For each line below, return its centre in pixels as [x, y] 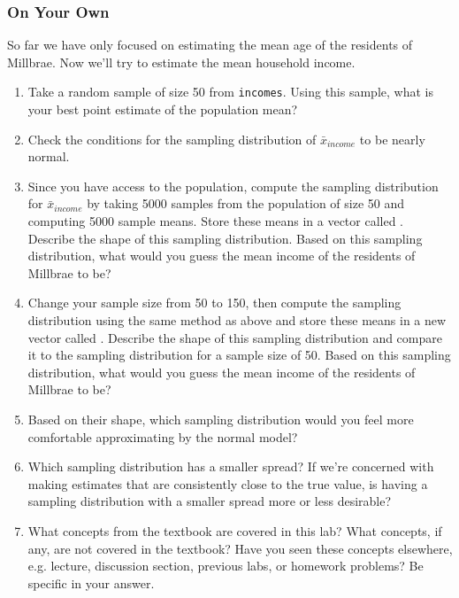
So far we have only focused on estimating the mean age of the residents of [210, 45]
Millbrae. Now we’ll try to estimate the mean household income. [181, 62]
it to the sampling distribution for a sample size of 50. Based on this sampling [239, 355]
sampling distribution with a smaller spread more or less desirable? [210, 501]
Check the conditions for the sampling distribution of [172, 139]
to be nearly [392, 139]
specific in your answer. [91, 582]
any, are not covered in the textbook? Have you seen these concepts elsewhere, [240, 548]
